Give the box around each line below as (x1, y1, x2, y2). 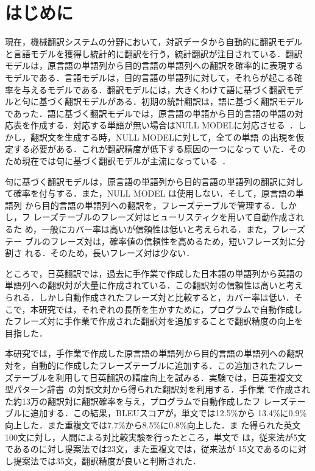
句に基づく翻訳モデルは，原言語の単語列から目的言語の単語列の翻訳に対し (5, 175, 303, 187)
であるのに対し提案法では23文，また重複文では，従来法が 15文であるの (5, 442, 289, 455)
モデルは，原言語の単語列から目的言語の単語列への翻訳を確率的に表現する (5, 59, 303, 72)
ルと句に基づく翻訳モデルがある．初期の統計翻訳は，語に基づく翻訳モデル (5, 95, 303, 108)
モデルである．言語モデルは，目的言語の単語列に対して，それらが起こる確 (5, 71, 303, 83)
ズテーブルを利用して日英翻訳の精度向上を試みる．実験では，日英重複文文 (5, 371, 303, 383)
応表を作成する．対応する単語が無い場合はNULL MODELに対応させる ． (5, 119, 298, 131)
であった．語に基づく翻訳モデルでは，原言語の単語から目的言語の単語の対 (5, 106, 303, 119)
